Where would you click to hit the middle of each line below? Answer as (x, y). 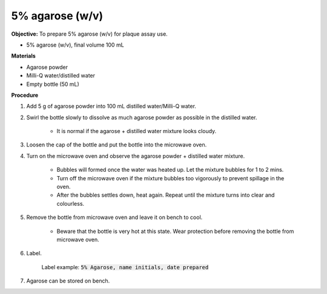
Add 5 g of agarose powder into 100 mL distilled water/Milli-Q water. (111, 106)
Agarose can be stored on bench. (68, 281)
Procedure (25, 95)
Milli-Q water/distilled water (61, 76)
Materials (23, 56)
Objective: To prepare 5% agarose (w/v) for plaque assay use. (89, 34)
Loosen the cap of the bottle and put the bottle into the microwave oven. (117, 145)
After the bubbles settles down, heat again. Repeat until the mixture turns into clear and (166, 195)
